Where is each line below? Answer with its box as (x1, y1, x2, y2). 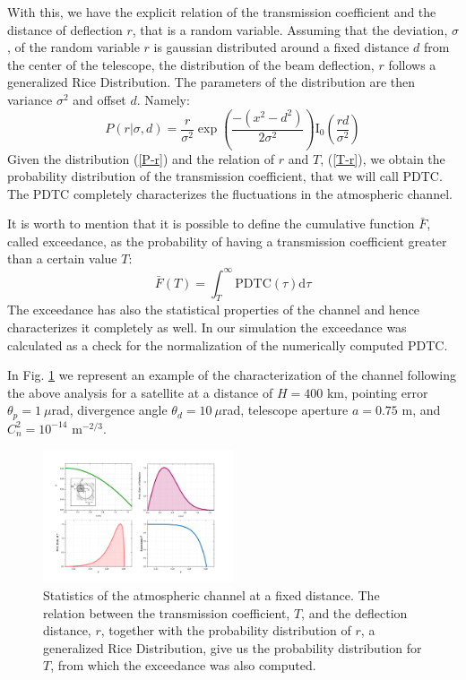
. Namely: (136, 90, 190, 108)
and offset (73, 90, 126, 108)
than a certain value (7, 249, 117, 268)
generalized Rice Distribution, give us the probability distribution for (43, 638, 422, 657)
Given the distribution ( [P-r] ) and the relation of (7, 149, 275, 168)
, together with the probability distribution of (100, 621, 351, 640)
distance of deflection (7, 20, 123, 39)
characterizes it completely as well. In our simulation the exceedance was (7, 317, 407, 336)
